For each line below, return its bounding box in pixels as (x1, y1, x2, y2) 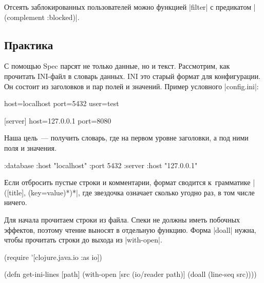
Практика (4, 36, 53, 52)
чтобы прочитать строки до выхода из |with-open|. (4, 234, 162, 245)
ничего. (4, 197, 27, 208)
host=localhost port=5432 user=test (4, 98, 119, 109)
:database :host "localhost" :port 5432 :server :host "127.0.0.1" (4, 159, 198, 170)
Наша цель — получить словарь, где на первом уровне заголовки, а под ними (4, 132, 249, 143)
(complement (4, 11, 45, 22)
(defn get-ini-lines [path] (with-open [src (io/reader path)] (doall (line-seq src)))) (4, 269, 257, 279)
